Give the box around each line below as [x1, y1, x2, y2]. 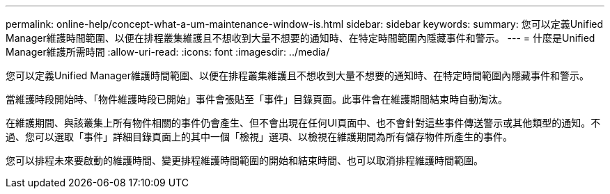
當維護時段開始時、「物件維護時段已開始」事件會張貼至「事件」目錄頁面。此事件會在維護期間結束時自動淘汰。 [6, 93, 508, 105]
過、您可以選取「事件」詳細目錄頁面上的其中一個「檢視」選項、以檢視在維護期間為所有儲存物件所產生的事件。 [6, 131, 513, 143]
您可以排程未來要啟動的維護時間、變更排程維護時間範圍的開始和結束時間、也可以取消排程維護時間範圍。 [6, 154, 483, 166]
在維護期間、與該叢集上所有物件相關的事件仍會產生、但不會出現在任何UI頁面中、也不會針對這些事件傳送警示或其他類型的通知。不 [6, 117, 601, 129]
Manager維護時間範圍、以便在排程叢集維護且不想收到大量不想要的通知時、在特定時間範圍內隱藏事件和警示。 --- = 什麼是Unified [6, 32, 595, 44]
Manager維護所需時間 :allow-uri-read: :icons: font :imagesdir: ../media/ [6, 46, 330, 58]
